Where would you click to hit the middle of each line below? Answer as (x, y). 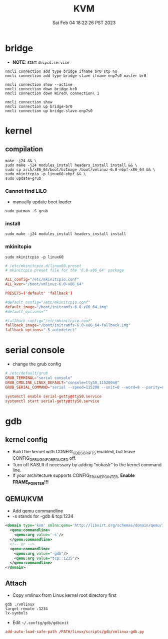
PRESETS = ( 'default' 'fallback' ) (39, 293)
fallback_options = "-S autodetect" (41, 330)
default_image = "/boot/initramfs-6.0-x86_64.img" (57, 307)
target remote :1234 (27, 609)
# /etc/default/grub (27, 373)
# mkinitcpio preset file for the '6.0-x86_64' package (64, 271)
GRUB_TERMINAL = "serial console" (39, 378)
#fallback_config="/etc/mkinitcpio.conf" (49, 321)
